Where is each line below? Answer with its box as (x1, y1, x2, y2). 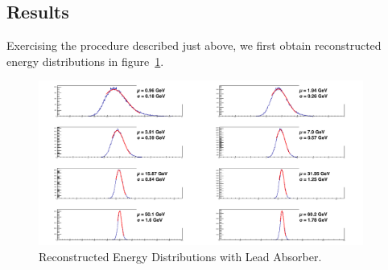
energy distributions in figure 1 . (6, 52, 164, 69)
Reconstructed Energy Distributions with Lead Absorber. (39, 247, 322, 264)
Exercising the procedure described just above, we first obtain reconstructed (6, 37, 382, 54)
